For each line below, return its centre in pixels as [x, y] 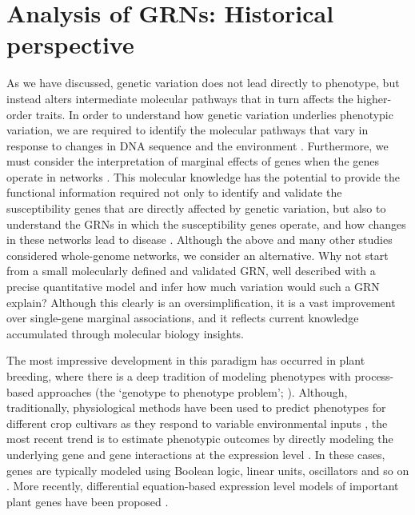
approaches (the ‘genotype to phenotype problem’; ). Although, [192, 391]
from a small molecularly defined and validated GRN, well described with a [191, 271]
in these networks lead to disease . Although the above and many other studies [200, 240]
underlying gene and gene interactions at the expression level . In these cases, [196, 454]
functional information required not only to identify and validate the [174, 192]
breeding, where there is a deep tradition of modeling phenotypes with [179, 376]
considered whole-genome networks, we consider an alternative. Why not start [198, 255]
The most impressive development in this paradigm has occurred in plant [186, 360]
